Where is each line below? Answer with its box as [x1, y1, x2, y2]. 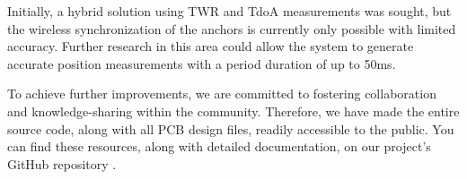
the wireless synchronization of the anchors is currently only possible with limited [7, 19, 456, 38]
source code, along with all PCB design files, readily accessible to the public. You [7, 119, 454, 138]
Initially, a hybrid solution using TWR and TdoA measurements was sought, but [7, 2, 452, 20]
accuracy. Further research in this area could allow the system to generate [7, 37, 414, 55]
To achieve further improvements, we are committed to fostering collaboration [7, 84, 436, 103]
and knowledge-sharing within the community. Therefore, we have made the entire [7, 101, 460, 120]
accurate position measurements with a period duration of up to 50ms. [7, 54, 396, 72]
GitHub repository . [7, 154, 117, 173]
